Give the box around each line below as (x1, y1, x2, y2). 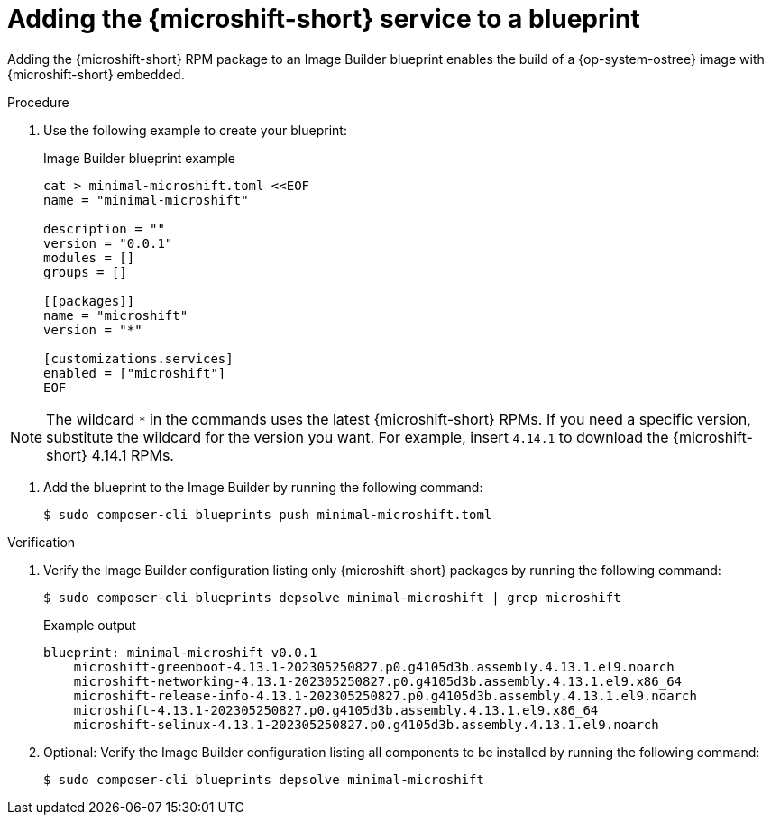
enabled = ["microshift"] (43, 365, 226, 380)
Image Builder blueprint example (43, 150, 236, 166)
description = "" (43, 221, 165, 236)
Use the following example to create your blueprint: (43, 122, 347, 138)
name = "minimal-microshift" (43, 192, 249, 207)
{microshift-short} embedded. (7, 66, 185, 82)
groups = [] (43, 264, 127, 279)
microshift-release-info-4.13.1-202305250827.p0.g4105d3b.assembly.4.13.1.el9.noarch (73, 688, 697, 703)
